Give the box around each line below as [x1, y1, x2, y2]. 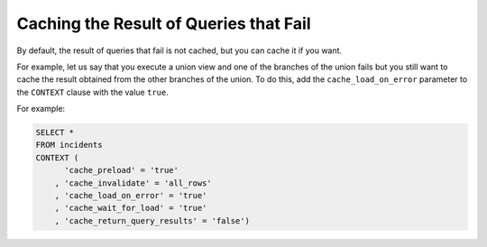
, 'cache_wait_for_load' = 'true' [54, 203, 207, 214]
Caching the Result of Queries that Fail [16, 14, 311, 33]
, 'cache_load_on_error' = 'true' [54, 190, 207, 201]
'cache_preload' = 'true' [64, 165, 179, 176]
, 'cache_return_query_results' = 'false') [54, 215, 250, 225]
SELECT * [35, 127, 75, 138]
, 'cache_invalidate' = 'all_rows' [54, 178, 212, 188]
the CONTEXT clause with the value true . [16, 87, 169, 97]
